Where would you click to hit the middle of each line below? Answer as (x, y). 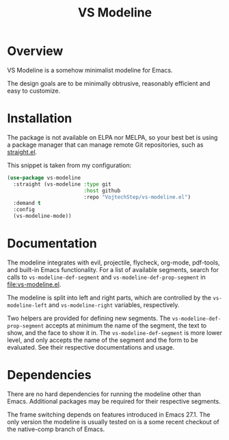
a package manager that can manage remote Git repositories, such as (105, 145)
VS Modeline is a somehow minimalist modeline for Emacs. (90, 70)
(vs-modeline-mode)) (42, 216)
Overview (35, 51)
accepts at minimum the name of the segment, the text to (126, 325)
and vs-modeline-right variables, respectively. (114, 305)
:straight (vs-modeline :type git (62, 184)
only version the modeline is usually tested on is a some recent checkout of (113, 421)
